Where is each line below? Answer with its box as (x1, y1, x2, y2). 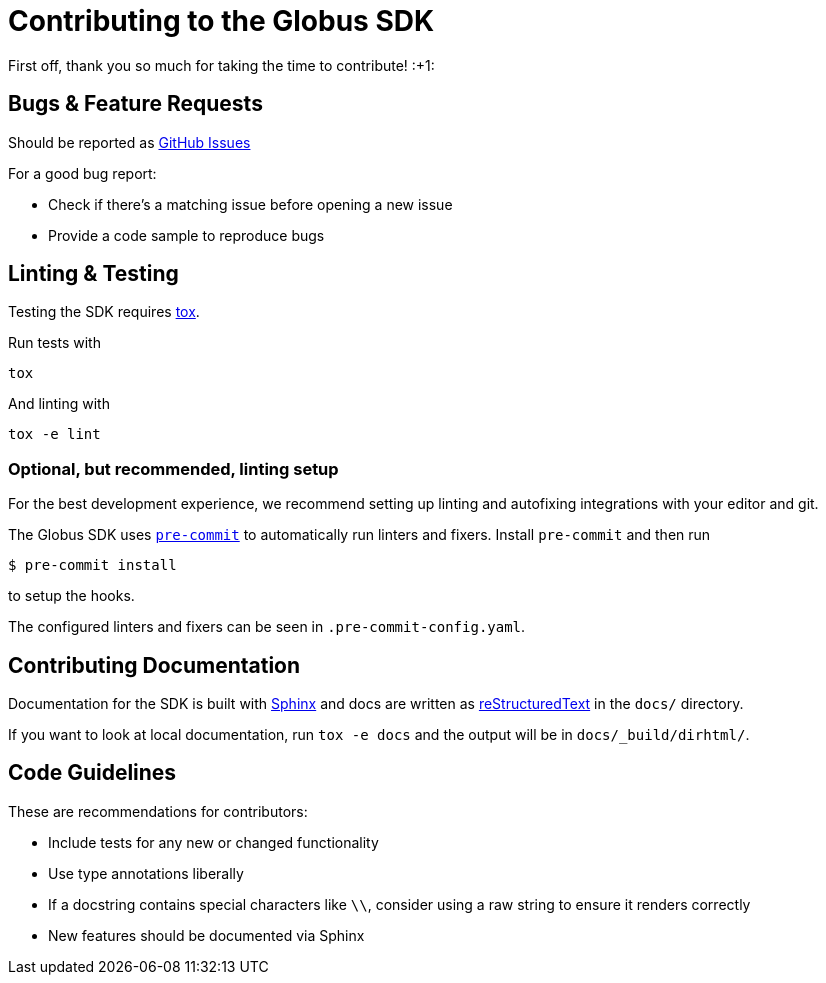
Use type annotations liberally (48, 864, 244, 882)
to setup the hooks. (8, 587, 135, 605)
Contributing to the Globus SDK (8, 4, 435, 38)
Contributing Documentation (8, 652, 301, 678)
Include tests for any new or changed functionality (48, 833, 379, 851)
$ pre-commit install (8, 557, 177, 574)
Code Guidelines (8, 760, 177, 786)
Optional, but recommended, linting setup (8, 458, 339, 479)
